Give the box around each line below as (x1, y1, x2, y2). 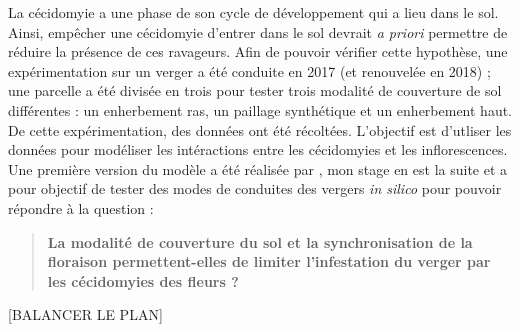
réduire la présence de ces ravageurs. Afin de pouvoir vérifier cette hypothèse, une (8, 41, 508, 62)
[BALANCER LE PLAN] (8, 304, 163, 325)
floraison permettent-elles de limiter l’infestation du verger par (47, 251, 491, 272)
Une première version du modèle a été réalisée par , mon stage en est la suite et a (8, 158, 508, 179)
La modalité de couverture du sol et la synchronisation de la (47, 231, 473, 252)
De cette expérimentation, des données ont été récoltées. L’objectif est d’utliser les (8, 119, 512, 140)
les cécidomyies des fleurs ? (47, 270, 239, 291)
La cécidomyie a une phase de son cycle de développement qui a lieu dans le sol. (8, 2, 499, 22)
